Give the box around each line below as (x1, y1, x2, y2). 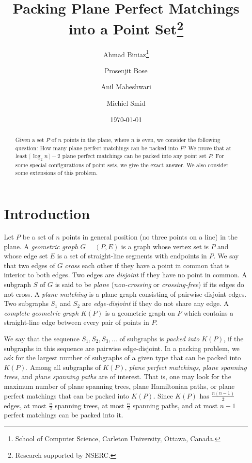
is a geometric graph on (105, 307, 175, 318)
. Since (153, 390, 173, 400)
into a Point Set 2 (68, 17, 184, 39)
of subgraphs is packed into (119, 333, 200, 343)
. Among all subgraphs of (26, 362, 101, 372)
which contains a (184, 307, 234, 318)
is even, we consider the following (136, 136, 220, 144)
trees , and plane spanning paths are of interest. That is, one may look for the (4, 371, 231, 382)
